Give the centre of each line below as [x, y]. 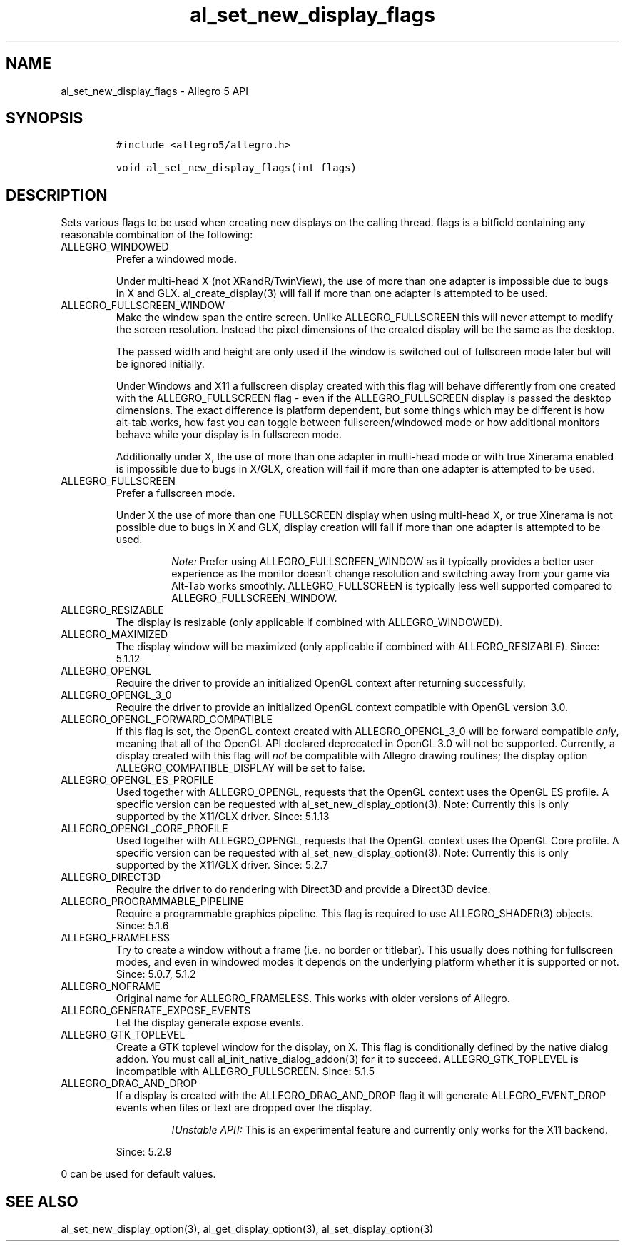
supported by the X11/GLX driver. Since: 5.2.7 [222, 865]
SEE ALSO [42, 1201]
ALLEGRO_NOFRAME [111, 986]
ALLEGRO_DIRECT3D [111, 877]
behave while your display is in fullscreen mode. [229, 435]
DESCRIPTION [57, 195]
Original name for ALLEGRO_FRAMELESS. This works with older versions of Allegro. [313, 999]
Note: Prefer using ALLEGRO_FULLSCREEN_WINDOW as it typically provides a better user [383, 562]
